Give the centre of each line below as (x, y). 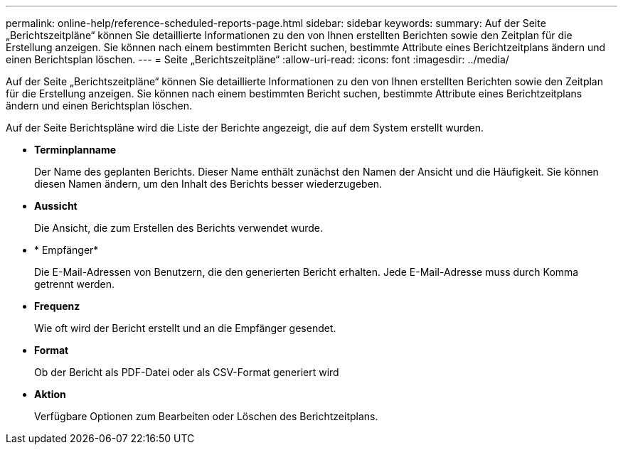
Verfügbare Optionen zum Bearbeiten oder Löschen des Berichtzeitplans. (206, 416)
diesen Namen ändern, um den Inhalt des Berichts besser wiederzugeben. (208, 184)
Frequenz (57, 306)
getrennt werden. (75, 284)
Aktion (50, 394)
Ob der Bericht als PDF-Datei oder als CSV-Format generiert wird (187, 372)
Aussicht (56, 206)
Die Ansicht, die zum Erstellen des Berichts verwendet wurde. (179, 228)
